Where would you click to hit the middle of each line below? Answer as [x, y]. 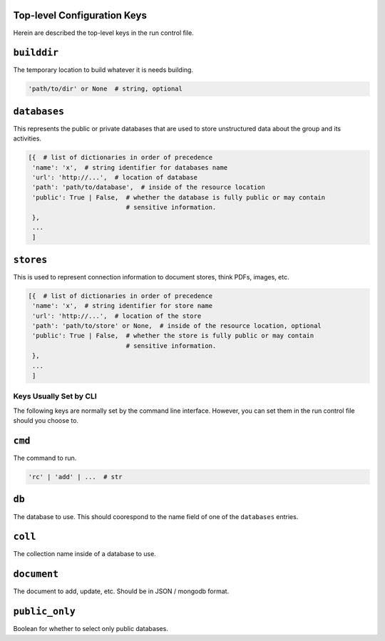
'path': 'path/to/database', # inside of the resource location [149, 188]
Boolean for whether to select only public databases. [91, 629]
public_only [45, 612]
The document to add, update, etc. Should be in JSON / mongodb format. [121, 591]
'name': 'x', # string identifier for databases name [130, 167]
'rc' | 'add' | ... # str [75, 477]
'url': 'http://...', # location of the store [117, 316]
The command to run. [45, 458]
